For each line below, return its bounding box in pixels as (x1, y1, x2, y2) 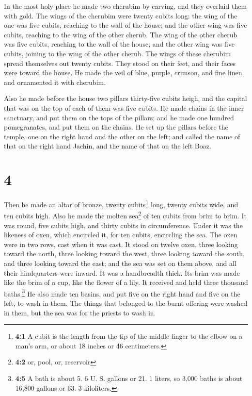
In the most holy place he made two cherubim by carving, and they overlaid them (4, 1, 247, 11)
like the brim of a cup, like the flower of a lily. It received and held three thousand (4, 277, 248, 287)
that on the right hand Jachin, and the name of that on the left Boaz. (4, 141, 211, 151)
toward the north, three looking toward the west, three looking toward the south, (4, 248, 245, 259)
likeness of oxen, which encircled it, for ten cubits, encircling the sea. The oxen (4, 230, 237, 240)
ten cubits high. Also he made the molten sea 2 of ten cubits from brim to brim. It (4, 209, 247, 220)
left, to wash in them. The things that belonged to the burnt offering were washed (4, 297, 248, 308)
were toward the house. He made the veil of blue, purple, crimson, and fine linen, (4, 67, 244, 78)
